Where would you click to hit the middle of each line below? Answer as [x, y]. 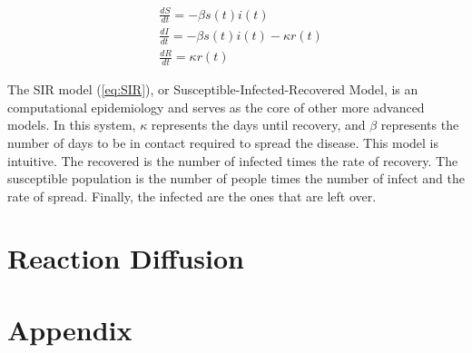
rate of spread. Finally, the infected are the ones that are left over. [192, 196]
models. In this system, [72, 125]
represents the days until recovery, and [258, 125]
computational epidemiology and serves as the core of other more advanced [216, 107]
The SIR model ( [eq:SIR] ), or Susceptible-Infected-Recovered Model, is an [213, 89]
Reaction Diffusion [126, 258]
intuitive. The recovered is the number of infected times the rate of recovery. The [233, 160]
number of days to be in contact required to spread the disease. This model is [223, 142]
